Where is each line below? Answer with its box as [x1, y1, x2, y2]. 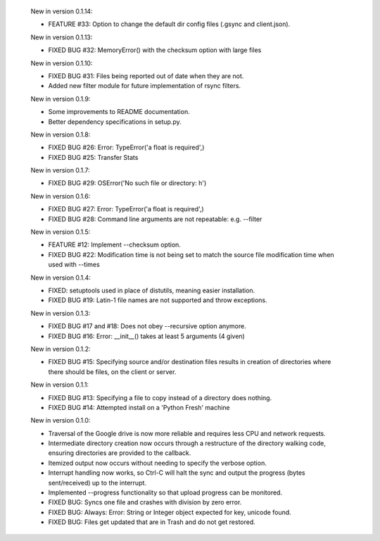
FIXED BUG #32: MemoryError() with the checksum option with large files [48, 46, 262, 54]
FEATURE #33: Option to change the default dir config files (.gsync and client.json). [48, 20, 291, 28]
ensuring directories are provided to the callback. [48, 449, 191, 457]
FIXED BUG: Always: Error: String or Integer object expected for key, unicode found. [48, 508, 291, 516]
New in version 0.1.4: [30, 273, 91, 282]
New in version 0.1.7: [30, 166, 91, 175]
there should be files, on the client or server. [48, 367, 177, 376]
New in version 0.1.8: [30, 130, 91, 139]
